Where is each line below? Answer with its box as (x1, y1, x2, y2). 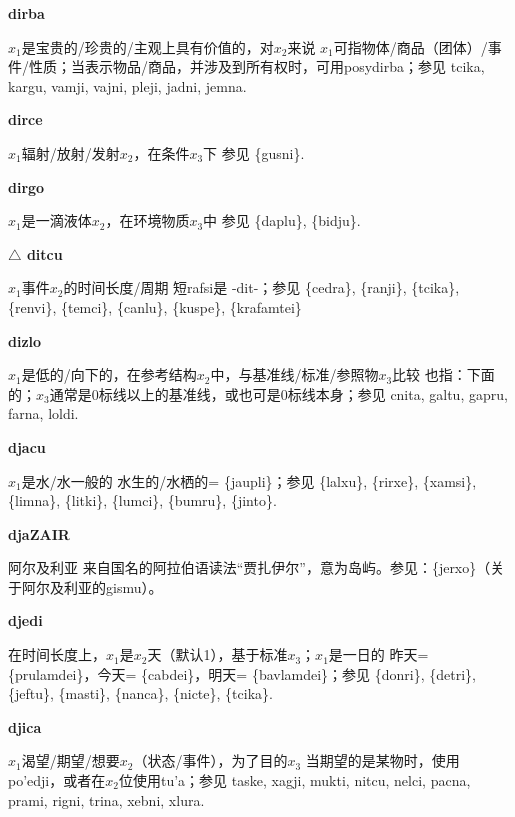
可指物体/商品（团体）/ (333, 36, 488, 57)
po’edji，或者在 (8, 770, 106, 791)
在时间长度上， (8, 644, 106, 665)
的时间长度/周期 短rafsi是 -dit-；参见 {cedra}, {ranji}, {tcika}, (63, 277, 460, 298)
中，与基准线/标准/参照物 (210, 364, 379, 385)
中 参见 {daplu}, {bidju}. (203, 210, 361, 231)
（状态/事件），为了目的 (133, 750, 288, 771)
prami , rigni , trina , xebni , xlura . (8, 789, 205, 810)
